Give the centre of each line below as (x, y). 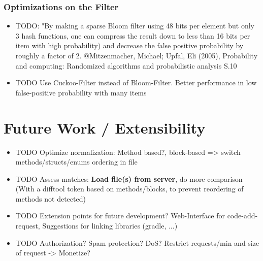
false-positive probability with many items (81, 92)
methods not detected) (51, 198)
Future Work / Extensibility (105, 127)
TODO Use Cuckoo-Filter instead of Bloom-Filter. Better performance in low (136, 83)
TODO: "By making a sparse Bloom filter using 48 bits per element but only (135, 26)
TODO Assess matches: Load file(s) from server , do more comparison (129, 178)
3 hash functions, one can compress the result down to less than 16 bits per (133, 35)
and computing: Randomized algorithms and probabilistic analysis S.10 (126, 65)
